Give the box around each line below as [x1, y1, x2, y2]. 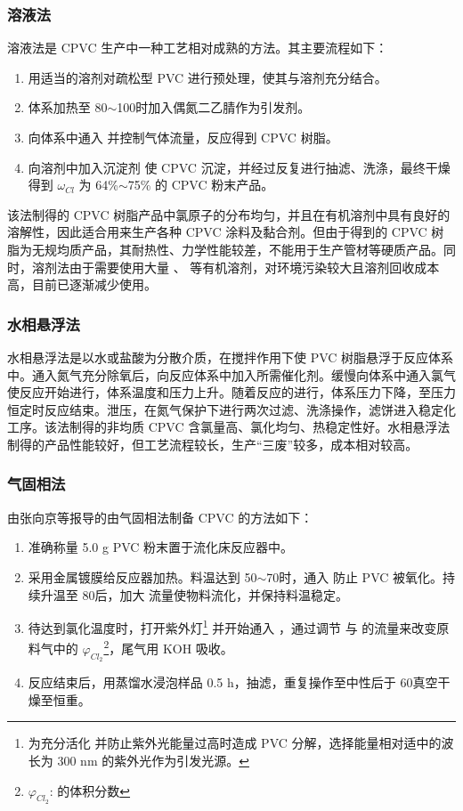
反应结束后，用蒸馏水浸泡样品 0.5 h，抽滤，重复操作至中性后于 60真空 [28, 673, 438, 692]
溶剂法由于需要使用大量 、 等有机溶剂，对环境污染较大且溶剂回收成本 [31, 257, 440, 276]
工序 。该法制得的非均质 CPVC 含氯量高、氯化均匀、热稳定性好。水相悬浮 [7, 418, 438, 436]
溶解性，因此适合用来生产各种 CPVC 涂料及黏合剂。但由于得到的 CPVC [7, 223, 427, 241]
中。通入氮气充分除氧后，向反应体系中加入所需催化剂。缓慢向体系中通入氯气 [7, 365, 456, 384]
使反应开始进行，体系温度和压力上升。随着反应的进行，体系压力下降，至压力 [7, 383, 456, 401]
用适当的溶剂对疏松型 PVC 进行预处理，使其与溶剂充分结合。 [28, 68, 387, 86]
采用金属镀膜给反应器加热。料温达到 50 [28, 567, 257, 586]
